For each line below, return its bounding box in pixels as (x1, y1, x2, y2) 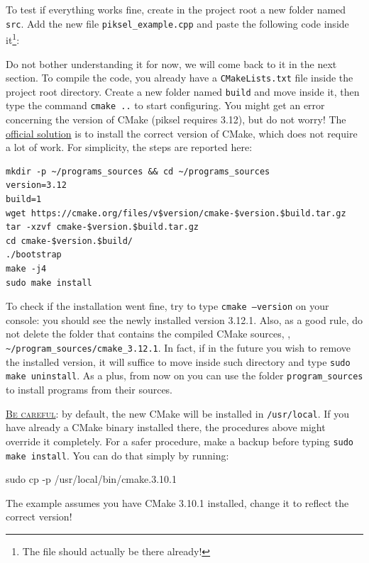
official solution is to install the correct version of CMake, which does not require (6, 126, 358, 140)
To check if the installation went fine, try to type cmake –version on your (6, 299, 329, 313)
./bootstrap (6, 250, 62, 260)
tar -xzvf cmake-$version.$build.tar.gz (6, 222, 199, 233)
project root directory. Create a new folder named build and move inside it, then (6, 84, 360, 99)
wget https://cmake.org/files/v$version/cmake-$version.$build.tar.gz (6, 208, 346, 218)
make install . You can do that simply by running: (6, 447, 229, 462)
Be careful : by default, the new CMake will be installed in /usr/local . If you (6, 406, 350, 420)
